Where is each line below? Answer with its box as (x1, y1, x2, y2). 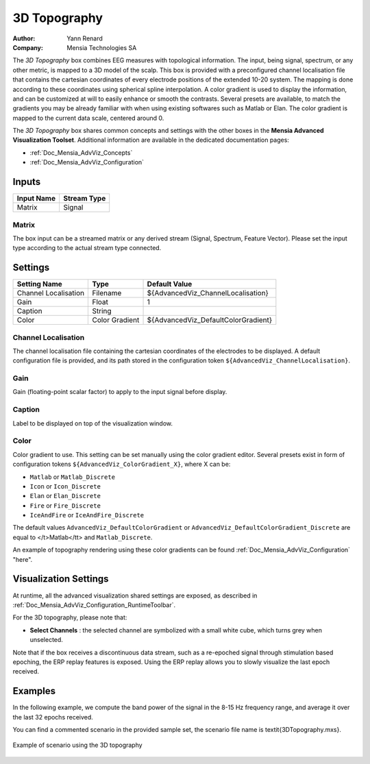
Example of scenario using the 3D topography (12, 741, 143, 750)
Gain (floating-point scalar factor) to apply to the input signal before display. (12, 388, 227, 396)
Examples (12, 685, 56, 697)
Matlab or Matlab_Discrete (29, 473, 116, 481)
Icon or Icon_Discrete (29, 482, 101, 490)
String (92, 306, 112, 316)
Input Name (16, 194, 56, 204)
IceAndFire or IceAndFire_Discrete (29, 511, 144, 519)
